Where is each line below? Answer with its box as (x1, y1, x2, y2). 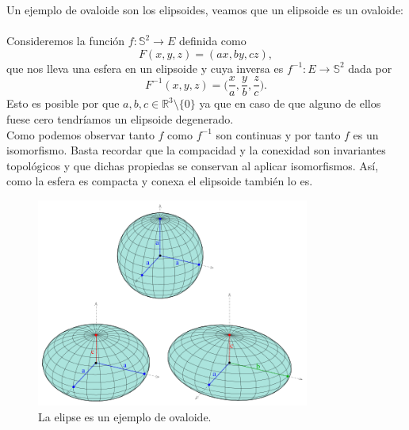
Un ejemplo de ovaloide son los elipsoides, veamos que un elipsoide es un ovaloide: (6, 2, 403, 17)
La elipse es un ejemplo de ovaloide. (38, 409, 212, 425)
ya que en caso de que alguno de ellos (199, 95, 381, 112)
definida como (178, 32, 247, 49)
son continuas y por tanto (216, 126, 341, 143)
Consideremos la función (6, 32, 125, 49)
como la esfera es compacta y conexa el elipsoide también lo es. (6, 173, 313, 189)
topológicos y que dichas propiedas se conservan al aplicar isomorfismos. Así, (6, 157, 379, 173)
